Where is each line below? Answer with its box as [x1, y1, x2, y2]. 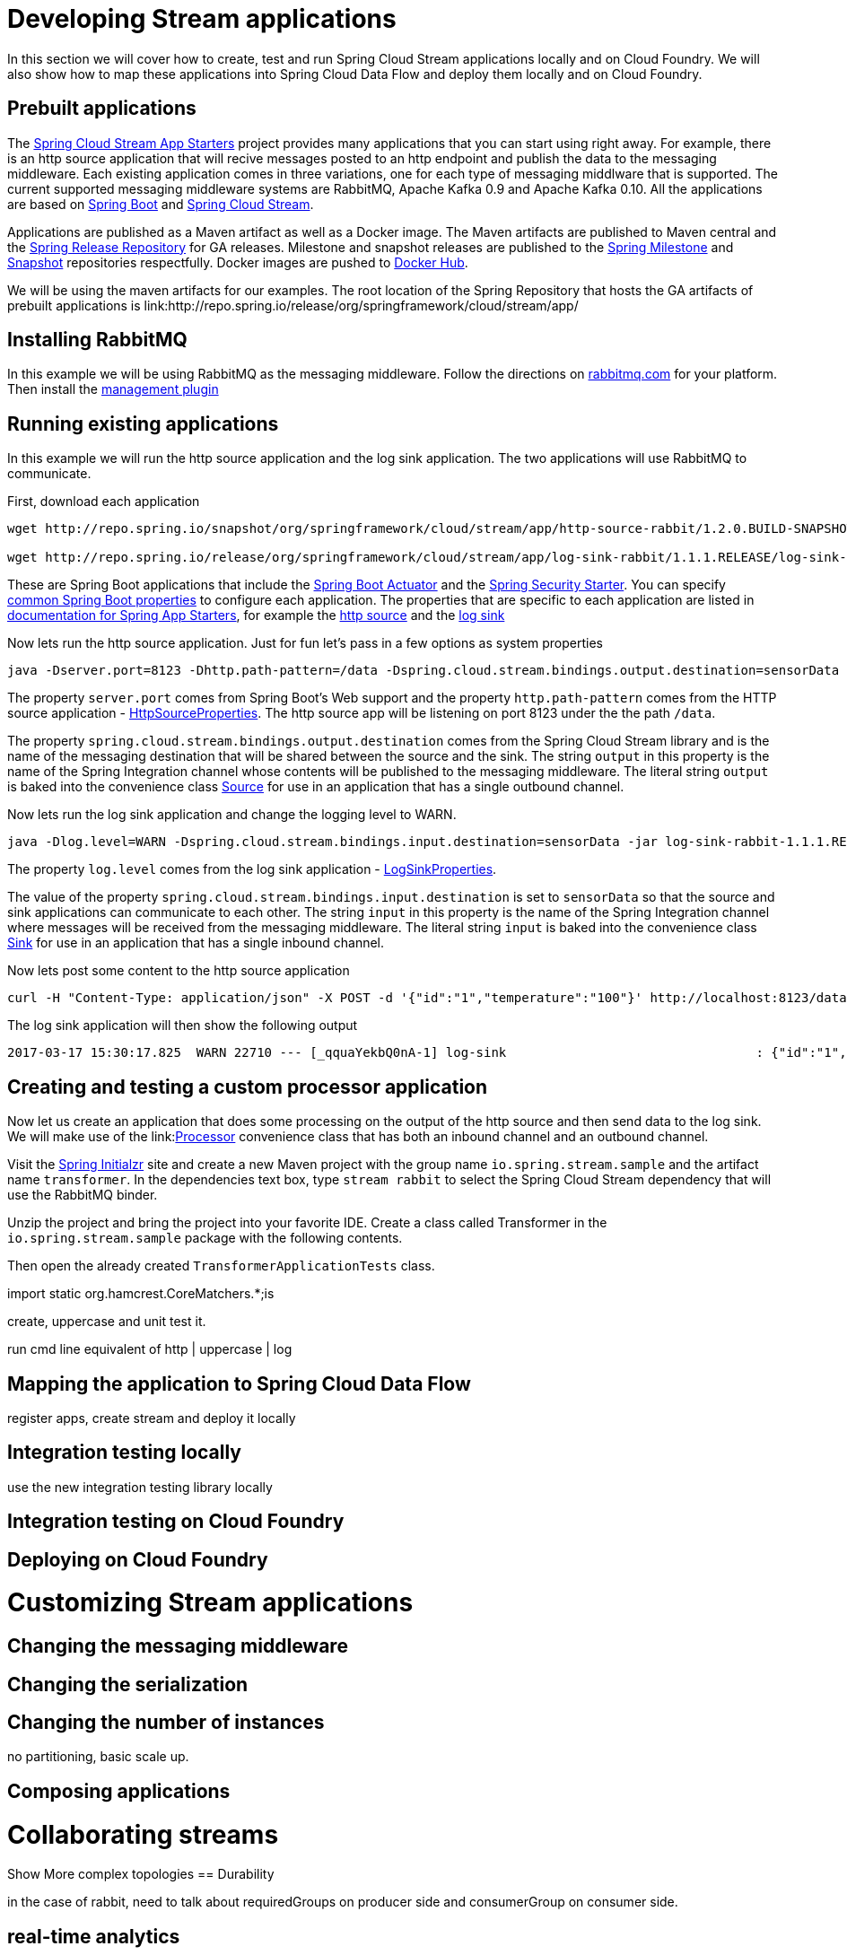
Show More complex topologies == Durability [7, 1866, 275, 1882]
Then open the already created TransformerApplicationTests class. [7, 1258, 435, 1274]
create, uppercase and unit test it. [7, 1314, 206, 1330]
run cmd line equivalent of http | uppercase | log [7, 1341, 293, 1357]
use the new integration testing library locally [7, 1479, 273, 1495]
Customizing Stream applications [7, 1587, 414, 1619]
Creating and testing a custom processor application [7, 1075, 488, 1098]
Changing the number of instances [7, 1711, 325, 1733]
